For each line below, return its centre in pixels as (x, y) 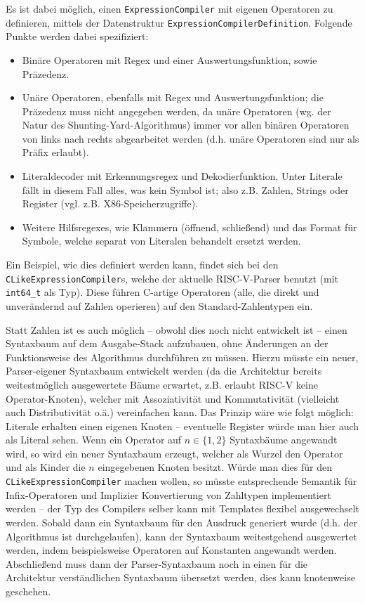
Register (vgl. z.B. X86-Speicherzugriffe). (110, 203)
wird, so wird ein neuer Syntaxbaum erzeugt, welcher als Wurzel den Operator (174, 453)
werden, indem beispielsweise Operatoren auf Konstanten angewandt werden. (171, 550)
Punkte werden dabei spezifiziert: (77, 36)
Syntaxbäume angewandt (284, 440)
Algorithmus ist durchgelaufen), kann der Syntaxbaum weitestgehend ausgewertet (181, 536)
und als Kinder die (46, 467)
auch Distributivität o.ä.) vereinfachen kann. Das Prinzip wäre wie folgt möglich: (180, 412)
